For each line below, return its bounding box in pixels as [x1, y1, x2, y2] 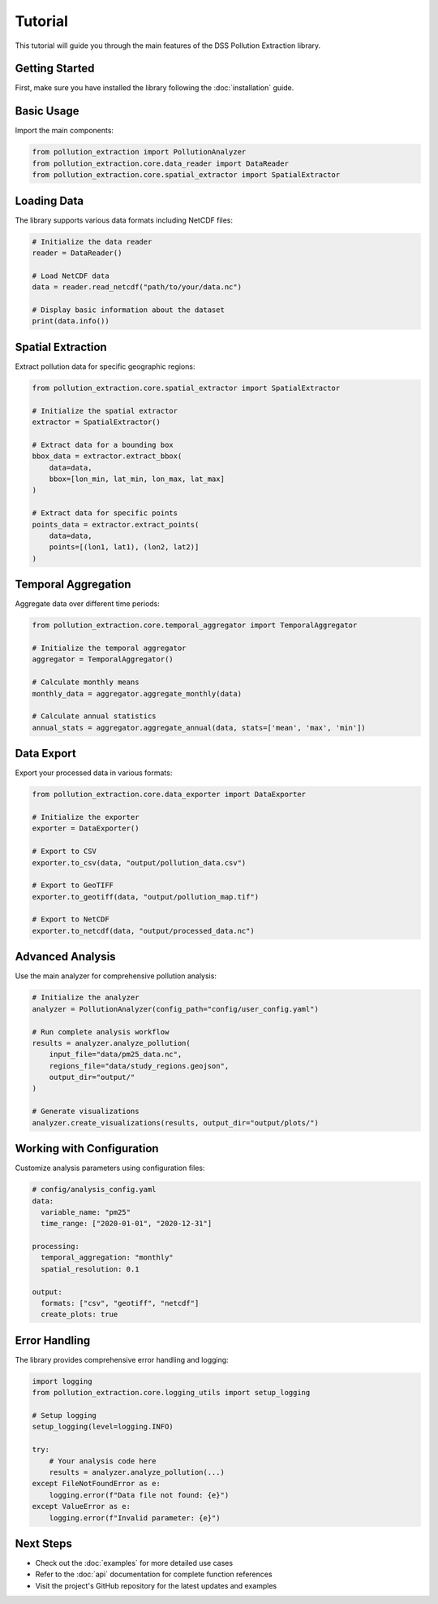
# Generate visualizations [32, 1107, 140, 1116]
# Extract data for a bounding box [32, 440, 174, 449]
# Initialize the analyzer [32, 993, 140, 1003]
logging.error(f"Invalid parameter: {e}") [49, 1513, 221, 1523]
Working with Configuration [15, 1142, 159, 1155]
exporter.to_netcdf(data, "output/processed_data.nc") [32, 926, 255, 935]
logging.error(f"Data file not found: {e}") [49, 1490, 230, 1499]
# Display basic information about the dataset [32, 305, 225, 314]
